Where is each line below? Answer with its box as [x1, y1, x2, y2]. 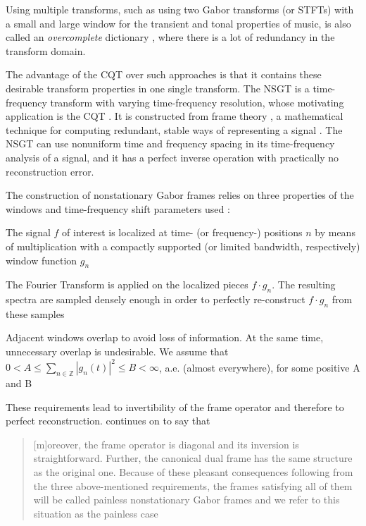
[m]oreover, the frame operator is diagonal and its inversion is [33, 436, 299, 451]
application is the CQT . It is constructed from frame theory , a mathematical [6, 109, 343, 123]
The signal [6, 225, 51, 240]
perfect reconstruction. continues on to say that [6, 413, 210, 428]
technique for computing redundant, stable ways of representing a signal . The [6, 122, 343, 137]
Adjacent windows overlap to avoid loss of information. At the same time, [6, 330, 324, 345]
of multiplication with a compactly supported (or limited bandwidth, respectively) [6, 238, 360, 253]
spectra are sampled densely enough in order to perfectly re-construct [6, 292, 305, 307]
